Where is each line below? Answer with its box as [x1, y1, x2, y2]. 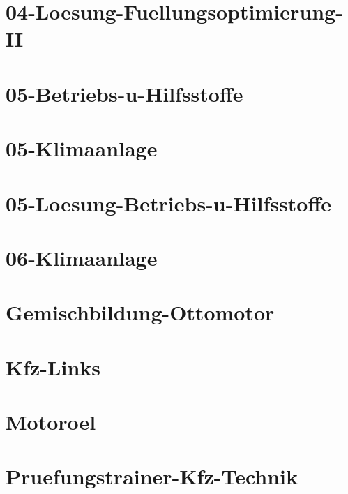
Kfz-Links [6, 352, 100, 381]
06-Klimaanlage [6, 243, 158, 271]
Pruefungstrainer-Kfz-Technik [6, 462, 298, 491]
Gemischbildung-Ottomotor [6, 298, 275, 327]
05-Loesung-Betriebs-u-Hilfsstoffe [6, 188, 331, 217]
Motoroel [6, 407, 96, 435]
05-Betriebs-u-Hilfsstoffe [6, 79, 243, 107]
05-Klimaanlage [6, 134, 158, 163]
